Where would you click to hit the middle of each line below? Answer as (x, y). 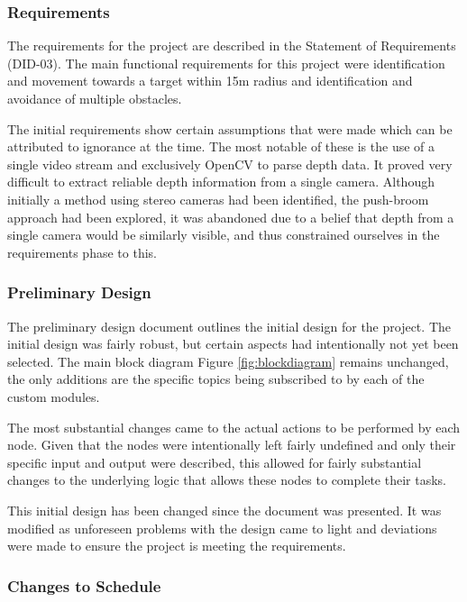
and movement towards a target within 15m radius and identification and (210, 81)
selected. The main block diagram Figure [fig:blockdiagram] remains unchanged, (228, 361)
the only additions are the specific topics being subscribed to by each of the (216, 379)
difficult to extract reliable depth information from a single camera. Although (221, 182)
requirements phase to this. (82, 252)
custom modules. (54, 396)
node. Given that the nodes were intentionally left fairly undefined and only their (232, 445)
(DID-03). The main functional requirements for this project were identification (226, 63)
